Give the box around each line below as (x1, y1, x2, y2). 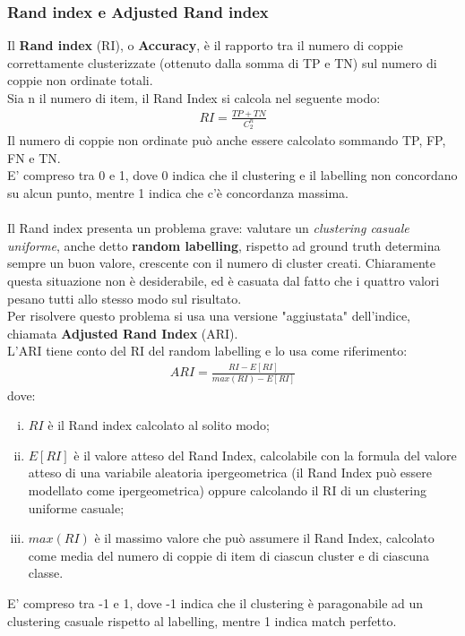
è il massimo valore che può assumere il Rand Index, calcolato (94, 529, 435, 547)
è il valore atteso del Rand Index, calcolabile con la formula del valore (73, 445, 457, 464)
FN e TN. (7, 148, 61, 167)
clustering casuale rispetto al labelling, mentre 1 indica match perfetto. (7, 611, 397, 630)
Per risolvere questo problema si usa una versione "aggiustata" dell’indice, (7, 306, 410, 325)
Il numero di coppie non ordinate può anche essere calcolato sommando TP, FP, (7, 131, 446, 150)
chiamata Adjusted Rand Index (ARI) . (7, 323, 238, 342)
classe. (28, 563, 64, 582)
